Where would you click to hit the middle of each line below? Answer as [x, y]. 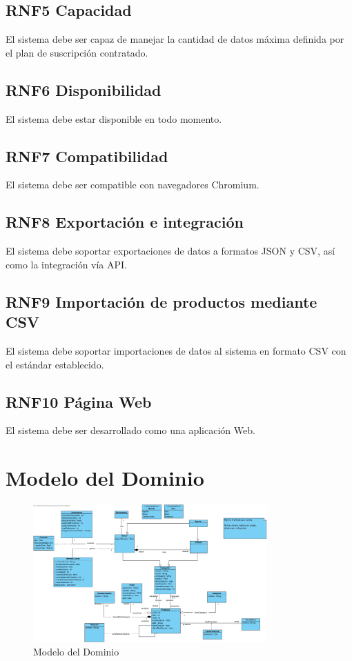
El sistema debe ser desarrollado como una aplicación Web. [130, 430]
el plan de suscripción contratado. [77, 52]
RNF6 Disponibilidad [84, 89]
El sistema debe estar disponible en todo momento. [114, 118]
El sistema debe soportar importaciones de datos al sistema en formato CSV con [176, 350]
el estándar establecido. [55, 364]
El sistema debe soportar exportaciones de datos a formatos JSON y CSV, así [170, 251]
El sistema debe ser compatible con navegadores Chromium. [133, 185]
